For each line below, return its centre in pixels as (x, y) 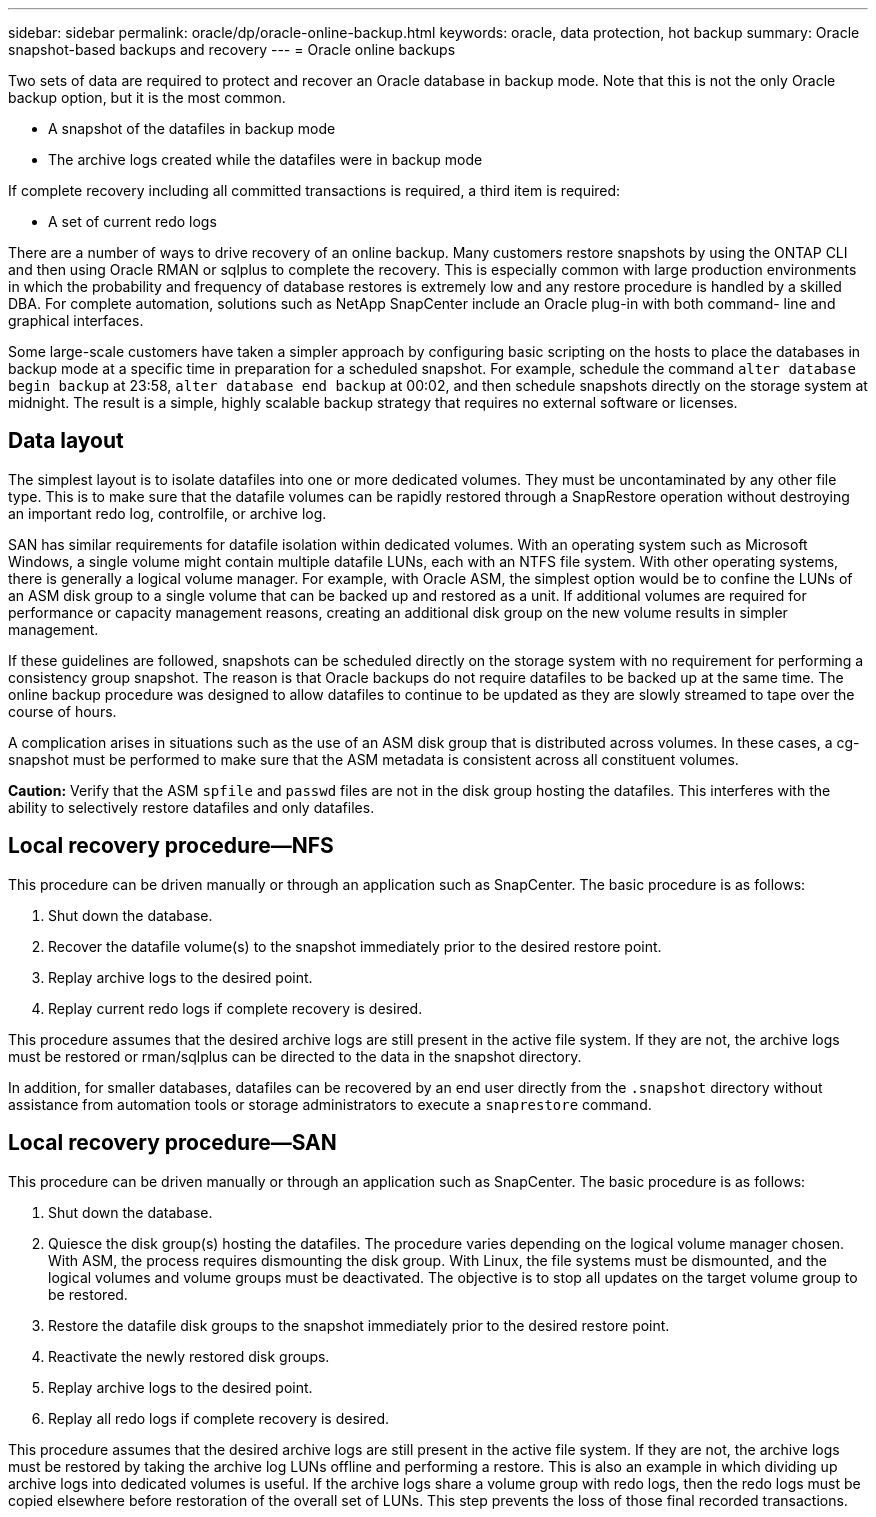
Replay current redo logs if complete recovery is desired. (235, 1008)
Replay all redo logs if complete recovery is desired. (219, 1418)
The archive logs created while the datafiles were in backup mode (265, 159)
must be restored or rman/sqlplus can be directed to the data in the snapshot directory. (295, 1056)
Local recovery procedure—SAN (172, 1143)
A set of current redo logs (132, 221)
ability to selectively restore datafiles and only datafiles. (191, 807)
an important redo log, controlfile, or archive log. (167, 513)
